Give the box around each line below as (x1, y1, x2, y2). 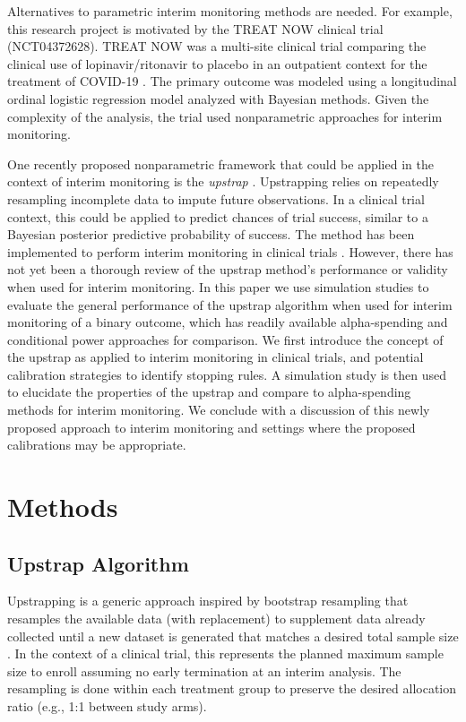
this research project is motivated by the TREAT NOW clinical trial (7, 19, 384, 38)
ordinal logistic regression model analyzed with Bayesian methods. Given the (7, 89, 429, 107)
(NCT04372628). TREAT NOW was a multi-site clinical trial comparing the (7, 37, 427, 56)
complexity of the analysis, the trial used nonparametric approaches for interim (7, 107, 443, 125)
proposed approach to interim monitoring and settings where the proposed (7, 417, 416, 436)
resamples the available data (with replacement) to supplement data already (7, 609, 426, 628)
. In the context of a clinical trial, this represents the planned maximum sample (7, 644, 444, 663)
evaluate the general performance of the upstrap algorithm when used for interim (7, 295, 453, 314)
